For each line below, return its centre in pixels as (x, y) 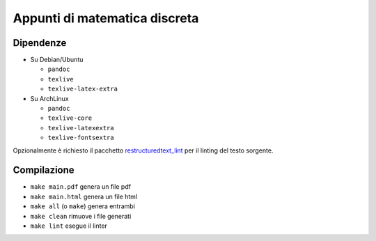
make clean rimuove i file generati (81, 216)
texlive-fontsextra (81, 138)
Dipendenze (40, 43)
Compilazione (44, 170)
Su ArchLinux (49, 98)
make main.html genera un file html (84, 196)
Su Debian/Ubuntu (57, 60)
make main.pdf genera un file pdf (81, 187)
